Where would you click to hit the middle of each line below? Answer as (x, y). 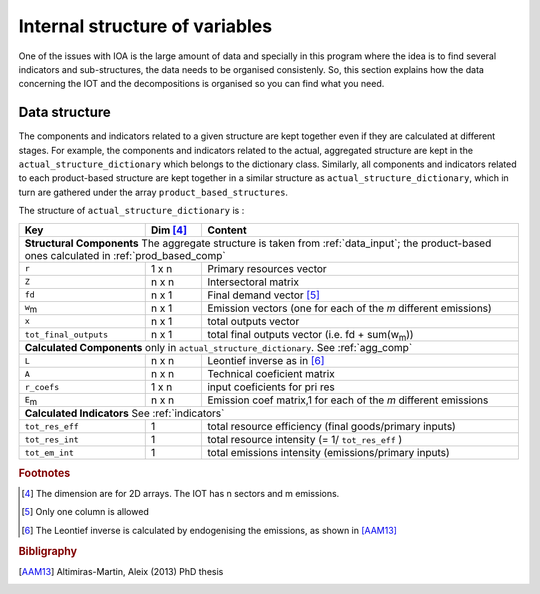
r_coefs (42, 386)
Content (226, 230)
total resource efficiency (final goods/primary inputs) (331, 427)
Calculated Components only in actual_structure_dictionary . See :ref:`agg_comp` (218, 348)
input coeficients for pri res (270, 387)
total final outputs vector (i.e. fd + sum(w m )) (310, 335)
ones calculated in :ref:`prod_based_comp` (125, 255)
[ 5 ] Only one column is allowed (85, 512)
